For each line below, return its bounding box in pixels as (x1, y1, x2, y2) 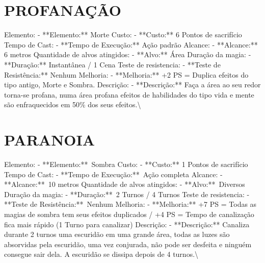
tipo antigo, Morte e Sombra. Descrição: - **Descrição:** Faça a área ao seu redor (4, 79, 261, 90)
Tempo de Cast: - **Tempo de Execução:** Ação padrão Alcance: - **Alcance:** (4, 39, 258, 50)
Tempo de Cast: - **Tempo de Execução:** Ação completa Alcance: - (4, 169, 223, 179)
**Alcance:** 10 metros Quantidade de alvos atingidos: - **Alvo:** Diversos (4, 179, 245, 189)
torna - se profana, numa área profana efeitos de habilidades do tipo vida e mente (4, 89, 254, 100)
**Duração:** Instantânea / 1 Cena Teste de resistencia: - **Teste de (4, 59, 221, 69)
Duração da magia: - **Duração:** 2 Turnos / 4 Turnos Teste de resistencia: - (4, 188, 250, 199)
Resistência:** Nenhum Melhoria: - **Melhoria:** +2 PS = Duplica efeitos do (4, 69, 249, 80)
